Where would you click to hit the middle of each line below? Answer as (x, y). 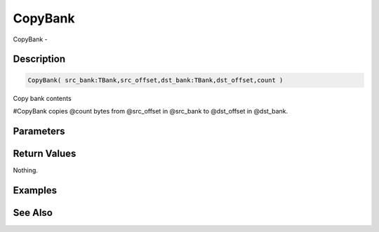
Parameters (39, 131)
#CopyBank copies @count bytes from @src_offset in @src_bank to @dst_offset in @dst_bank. (151, 111)
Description (39, 59)
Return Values (45, 153)
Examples (35, 190)
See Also (33, 213)
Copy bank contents (42, 98)
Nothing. (26, 170)
